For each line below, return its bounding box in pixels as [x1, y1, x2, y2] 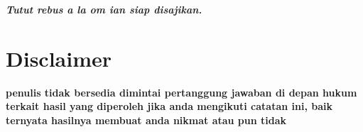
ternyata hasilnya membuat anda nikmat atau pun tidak [6, 112, 287, 127]
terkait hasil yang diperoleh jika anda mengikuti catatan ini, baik [6, 99, 333, 114]
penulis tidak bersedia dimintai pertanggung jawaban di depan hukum [6, 84, 357, 99]
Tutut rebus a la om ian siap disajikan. [6, 2, 202, 16]
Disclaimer [6, 43, 112, 72]
